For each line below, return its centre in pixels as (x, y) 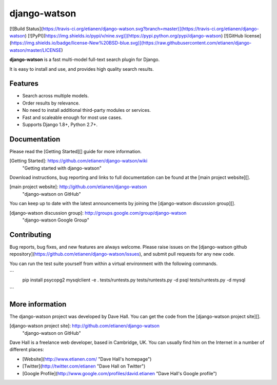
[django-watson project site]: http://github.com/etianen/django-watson (85, 326)
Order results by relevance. (51, 103)
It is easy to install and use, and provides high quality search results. (82, 69)
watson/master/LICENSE (35, 50)
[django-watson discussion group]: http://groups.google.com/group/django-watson (98, 213)
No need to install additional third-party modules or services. (87, 110)
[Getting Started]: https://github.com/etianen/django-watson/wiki (78, 161)
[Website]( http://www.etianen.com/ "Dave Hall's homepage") (87, 359)
